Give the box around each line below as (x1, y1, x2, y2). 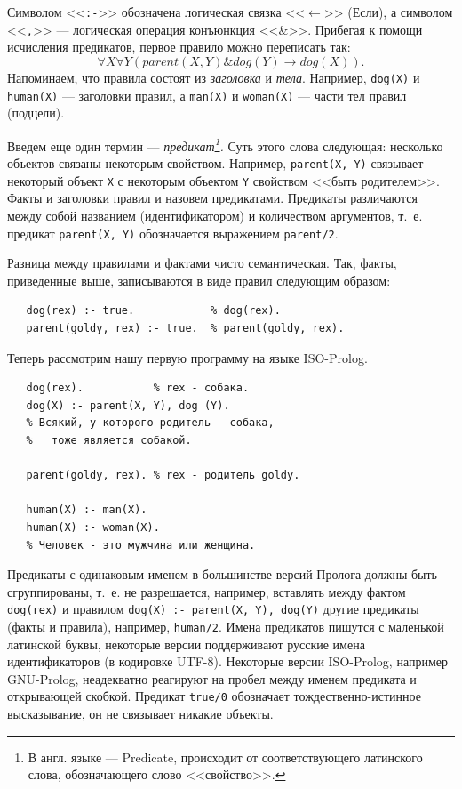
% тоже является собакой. (26, 433, 192, 447)
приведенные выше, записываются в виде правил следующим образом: (7, 270, 391, 289)
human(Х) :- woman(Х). (26, 520, 160, 534)
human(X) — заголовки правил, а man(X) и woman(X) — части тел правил (7, 85, 407, 104)
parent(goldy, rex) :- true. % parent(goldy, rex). (26, 322, 345, 334)
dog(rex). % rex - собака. (26, 382, 250, 395)
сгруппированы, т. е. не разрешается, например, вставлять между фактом (7, 582, 406, 600)
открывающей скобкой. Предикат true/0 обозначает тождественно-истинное (7, 687, 421, 705)
